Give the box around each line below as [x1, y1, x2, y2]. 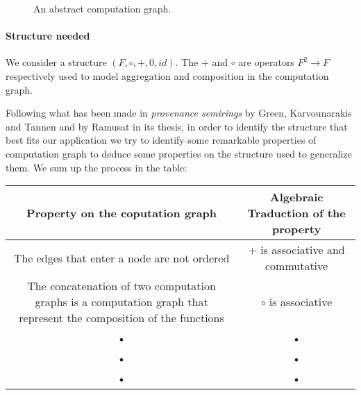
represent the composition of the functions [19, 310, 224, 326]
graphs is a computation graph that [35, 294, 208, 310]
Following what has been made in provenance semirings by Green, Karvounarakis [6, 106, 352, 120]
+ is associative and [248, 242, 345, 258]
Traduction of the [247, 205, 346, 221]
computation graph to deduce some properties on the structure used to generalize [6, 146, 352, 160]
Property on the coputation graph [26, 205, 217, 221]
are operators [238, 55, 294, 69]
